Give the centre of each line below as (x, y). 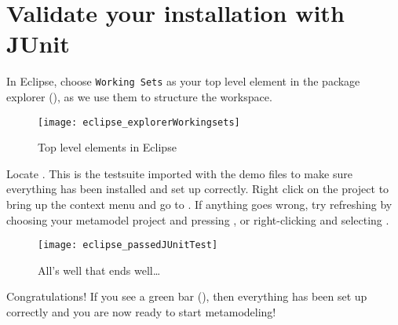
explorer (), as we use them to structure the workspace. (139, 96)
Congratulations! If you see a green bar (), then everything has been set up (187, 296)
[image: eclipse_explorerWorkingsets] (139, 122)
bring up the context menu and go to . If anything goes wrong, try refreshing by (199, 204)
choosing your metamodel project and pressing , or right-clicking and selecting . (198, 219)
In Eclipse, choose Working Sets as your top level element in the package (183, 81)
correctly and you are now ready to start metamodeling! (141, 312)
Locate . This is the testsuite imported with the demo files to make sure (179, 173)
